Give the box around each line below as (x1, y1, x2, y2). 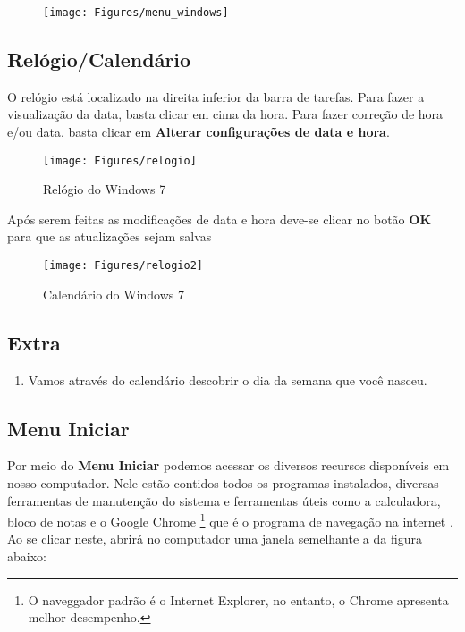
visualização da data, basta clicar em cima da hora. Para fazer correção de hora (7, 105, 444, 123)
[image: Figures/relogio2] (43, 259, 203, 273)
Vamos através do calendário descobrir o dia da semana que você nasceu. (28, 370, 427, 389)
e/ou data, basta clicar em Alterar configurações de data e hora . (7, 122, 390, 141)
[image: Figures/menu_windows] (43, 6, 229, 19)
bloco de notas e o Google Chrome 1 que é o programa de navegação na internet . (7, 510, 453, 530)
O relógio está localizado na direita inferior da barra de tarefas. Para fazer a (7, 87, 425, 105)
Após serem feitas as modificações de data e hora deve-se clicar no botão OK (7, 209, 431, 228)
